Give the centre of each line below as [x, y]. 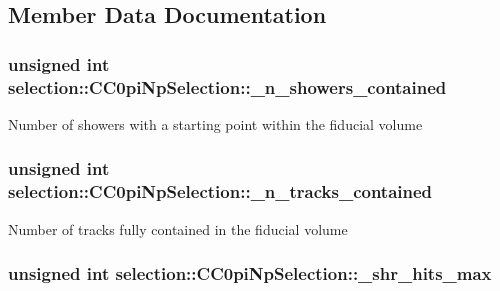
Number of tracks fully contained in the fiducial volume [178, 228]
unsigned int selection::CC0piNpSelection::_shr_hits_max [250, 273]
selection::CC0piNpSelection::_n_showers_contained [227, 86]
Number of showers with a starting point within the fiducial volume [215, 123]
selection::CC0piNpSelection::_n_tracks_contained [220, 191]
